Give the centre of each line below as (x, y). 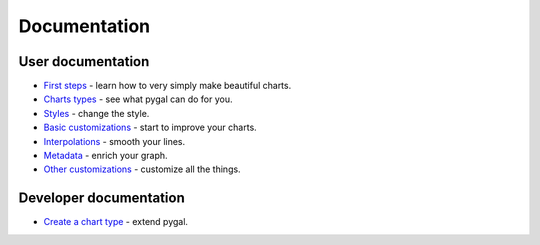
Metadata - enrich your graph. (106, 156)
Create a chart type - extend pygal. (116, 222)
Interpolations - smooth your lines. (114, 141)
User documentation (84, 61)
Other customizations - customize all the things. (142, 169)
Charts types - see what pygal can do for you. (138, 99)
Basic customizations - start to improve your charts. (150, 127)
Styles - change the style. (96, 113)
